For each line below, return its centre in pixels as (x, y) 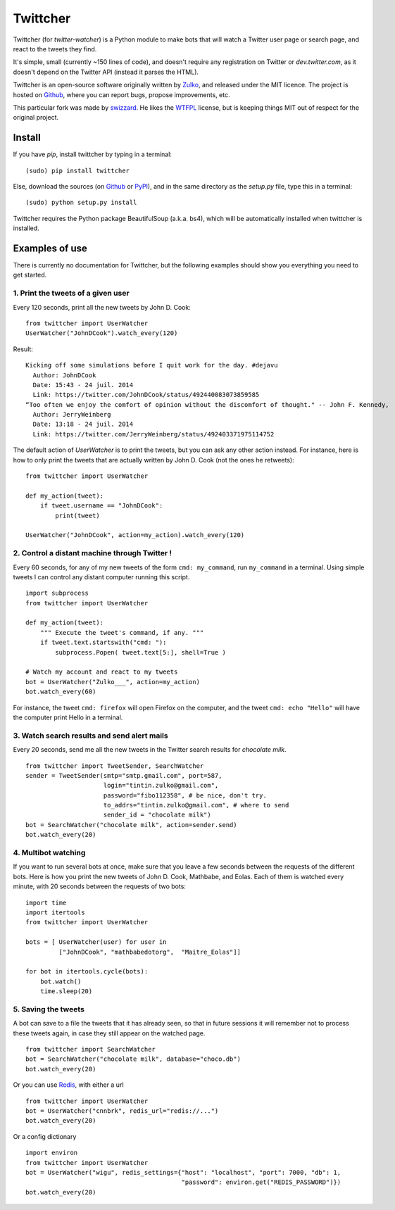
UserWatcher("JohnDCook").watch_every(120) (102, 333)
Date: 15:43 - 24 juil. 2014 (83, 385)
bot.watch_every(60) (61, 692)
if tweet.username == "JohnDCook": (101, 506)
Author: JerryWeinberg (72, 415)
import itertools (55, 912)
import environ (52, 1153)
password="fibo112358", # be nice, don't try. (185, 795)
